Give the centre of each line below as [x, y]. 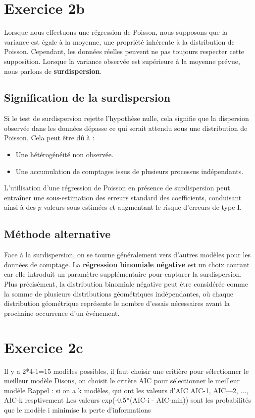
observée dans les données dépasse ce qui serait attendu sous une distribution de [126, 128]
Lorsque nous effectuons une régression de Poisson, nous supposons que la [116, 32]
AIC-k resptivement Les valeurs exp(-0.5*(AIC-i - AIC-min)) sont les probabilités [127, 400]
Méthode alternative [57, 234]
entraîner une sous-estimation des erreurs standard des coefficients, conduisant [123, 197]
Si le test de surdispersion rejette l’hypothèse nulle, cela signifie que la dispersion [127, 118]
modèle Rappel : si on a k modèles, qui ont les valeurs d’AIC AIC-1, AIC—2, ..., [126, 390]
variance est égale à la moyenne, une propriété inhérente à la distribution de [119, 41]
